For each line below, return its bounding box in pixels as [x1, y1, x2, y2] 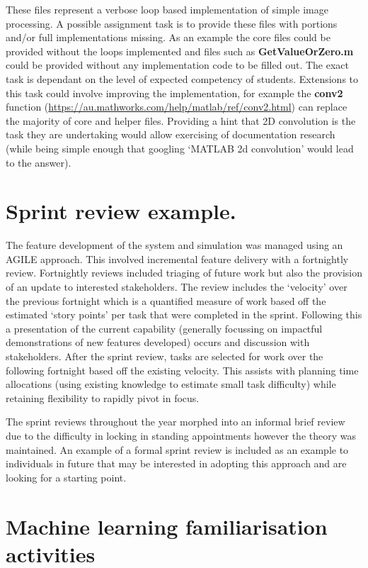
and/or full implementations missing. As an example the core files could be [6, 30, 330, 45]
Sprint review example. [6, 196, 236, 225]
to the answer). [6, 155, 71, 169]
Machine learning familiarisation [6, 511, 328, 540]
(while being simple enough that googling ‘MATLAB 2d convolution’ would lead [6, 140, 354, 155]
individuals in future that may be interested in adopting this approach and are [6, 456, 347, 471]
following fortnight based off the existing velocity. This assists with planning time [6, 362, 359, 377]
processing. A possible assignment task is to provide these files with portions [6, 16, 338, 30]
